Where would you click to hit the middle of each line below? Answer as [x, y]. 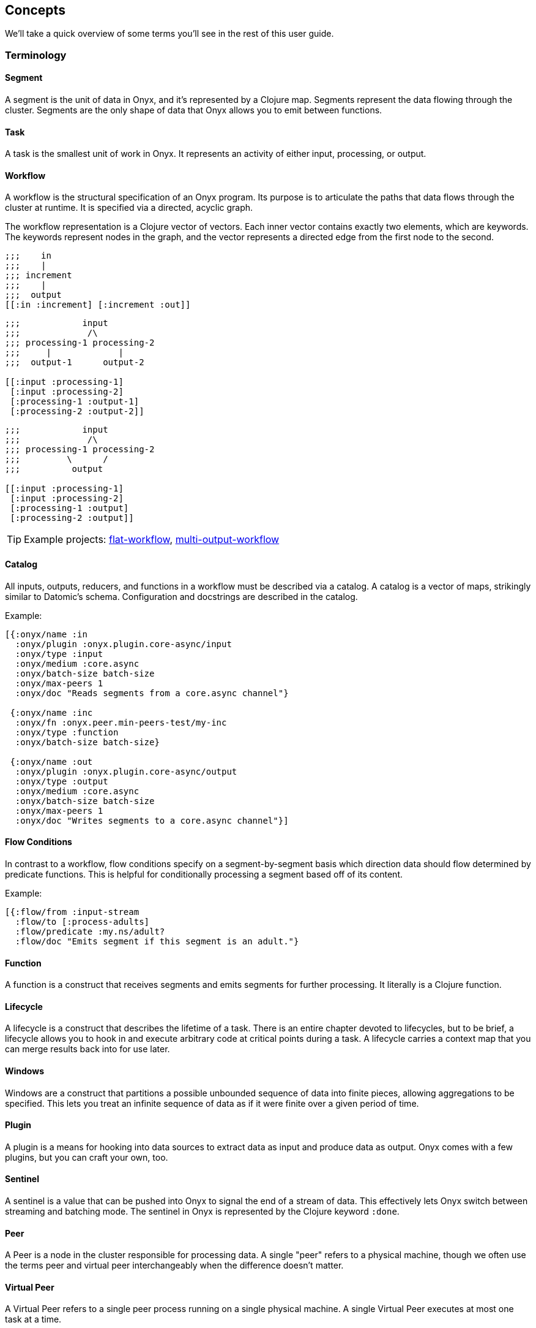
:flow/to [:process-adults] [82, 921]
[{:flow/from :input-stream [72, 912]
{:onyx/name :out [51, 761]
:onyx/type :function [67, 732]
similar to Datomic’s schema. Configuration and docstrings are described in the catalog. [181, 596]
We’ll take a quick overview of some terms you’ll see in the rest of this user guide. [169, 34]
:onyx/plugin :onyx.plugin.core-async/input [123, 644]
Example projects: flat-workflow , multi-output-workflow [152, 540]
